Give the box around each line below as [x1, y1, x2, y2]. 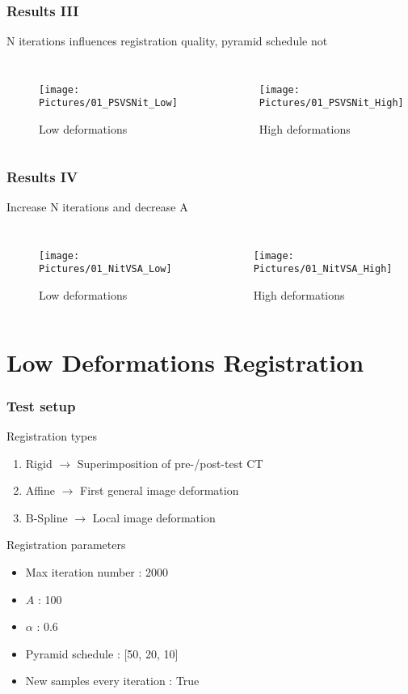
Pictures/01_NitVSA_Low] [39, 263, 172, 275]
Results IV [6, 166, 78, 186]
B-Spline [25, 509, 68, 526]
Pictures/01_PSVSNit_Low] [39, 97, 178, 109]
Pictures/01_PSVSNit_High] [259, 97, 404, 109]
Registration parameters [6, 536, 126, 553]
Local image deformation [92, 509, 216, 526]
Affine [25, 482, 55, 499]
